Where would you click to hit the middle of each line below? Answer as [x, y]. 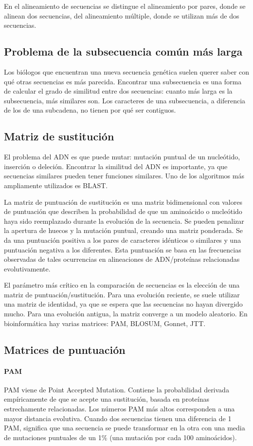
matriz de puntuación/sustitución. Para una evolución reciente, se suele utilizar [122, 294]
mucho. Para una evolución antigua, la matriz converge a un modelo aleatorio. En [126, 314]
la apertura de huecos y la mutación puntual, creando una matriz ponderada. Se [124, 230]
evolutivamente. [27, 268]
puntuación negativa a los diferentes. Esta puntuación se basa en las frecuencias [123, 249]
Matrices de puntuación [65, 349]
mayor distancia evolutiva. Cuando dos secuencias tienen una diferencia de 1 [118, 418]
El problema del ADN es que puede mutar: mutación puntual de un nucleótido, [122, 157]
